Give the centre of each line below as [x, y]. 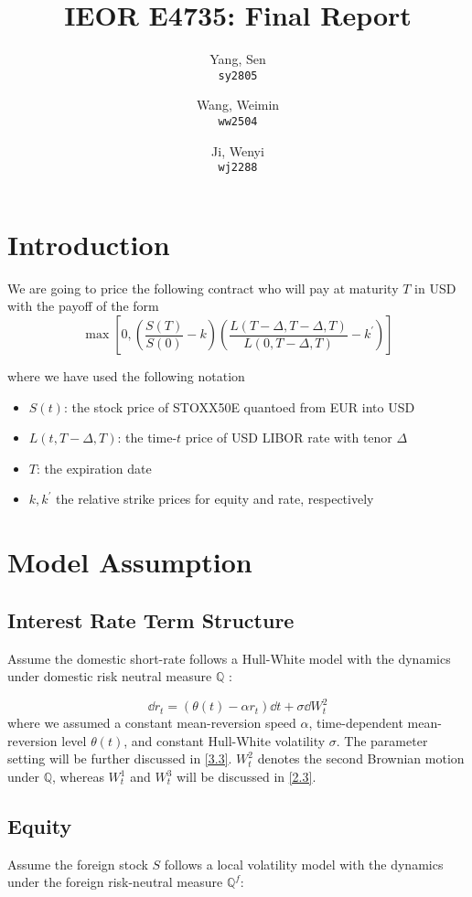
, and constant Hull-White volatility [225, 740]
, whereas [78, 777]
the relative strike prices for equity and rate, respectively [215, 499]
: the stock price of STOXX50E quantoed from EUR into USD [239, 406]
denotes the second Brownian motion [361, 758]
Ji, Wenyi [238, 150]
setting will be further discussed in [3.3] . [120, 758]
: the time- [147, 438]
